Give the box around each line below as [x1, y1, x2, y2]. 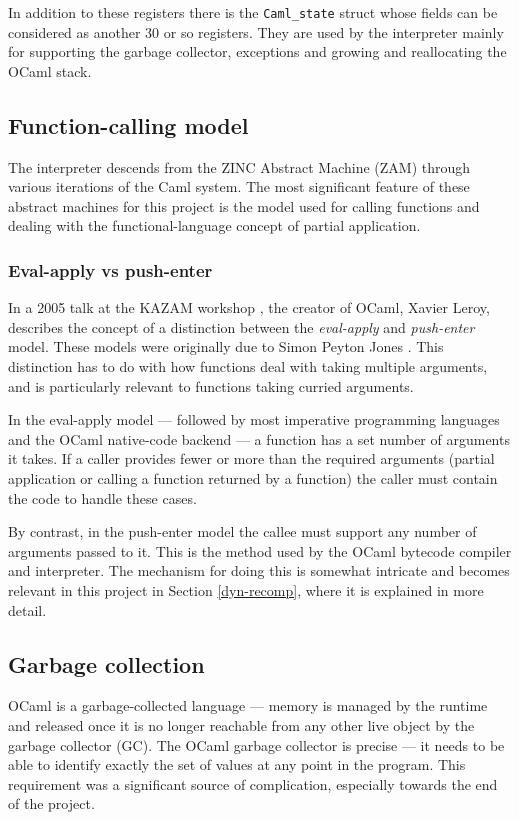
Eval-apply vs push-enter [8, 257, 213, 282]
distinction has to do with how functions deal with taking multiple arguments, [8, 356, 488, 377]
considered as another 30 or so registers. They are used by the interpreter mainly [8, 21, 504, 42]
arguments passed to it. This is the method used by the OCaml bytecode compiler [8, 540, 512, 561]
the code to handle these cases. [8, 487, 197, 508]
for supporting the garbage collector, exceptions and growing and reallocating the [8, 41, 507, 62]
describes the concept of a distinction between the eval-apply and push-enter [8, 316, 475, 337]
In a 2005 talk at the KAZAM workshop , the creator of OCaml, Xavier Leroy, [8, 297, 490, 318]
